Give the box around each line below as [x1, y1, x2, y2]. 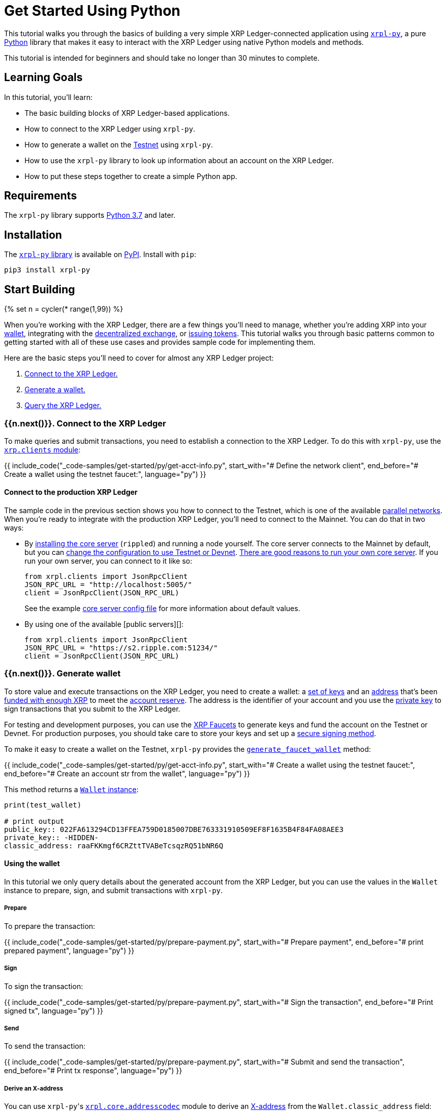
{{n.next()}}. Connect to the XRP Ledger [4, 418, 166, 428]
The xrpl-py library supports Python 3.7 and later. [4, 211, 176, 220]
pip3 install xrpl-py [4, 266, 90, 274]
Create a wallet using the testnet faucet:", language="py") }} [4, 469, 206, 478]
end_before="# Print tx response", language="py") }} [4, 1066, 182, 1075]
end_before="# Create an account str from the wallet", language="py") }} [4, 769, 250, 778]
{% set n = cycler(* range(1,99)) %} [4, 305, 123, 314]
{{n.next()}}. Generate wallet [4, 668, 121, 679]
